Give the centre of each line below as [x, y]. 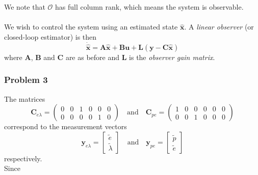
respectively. [23, 158]
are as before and [93, 57]
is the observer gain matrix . [172, 57]
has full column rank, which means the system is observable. [149, 7]
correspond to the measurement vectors [66, 126]
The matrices [25, 98]
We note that [25, 7]
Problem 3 [26, 80]
